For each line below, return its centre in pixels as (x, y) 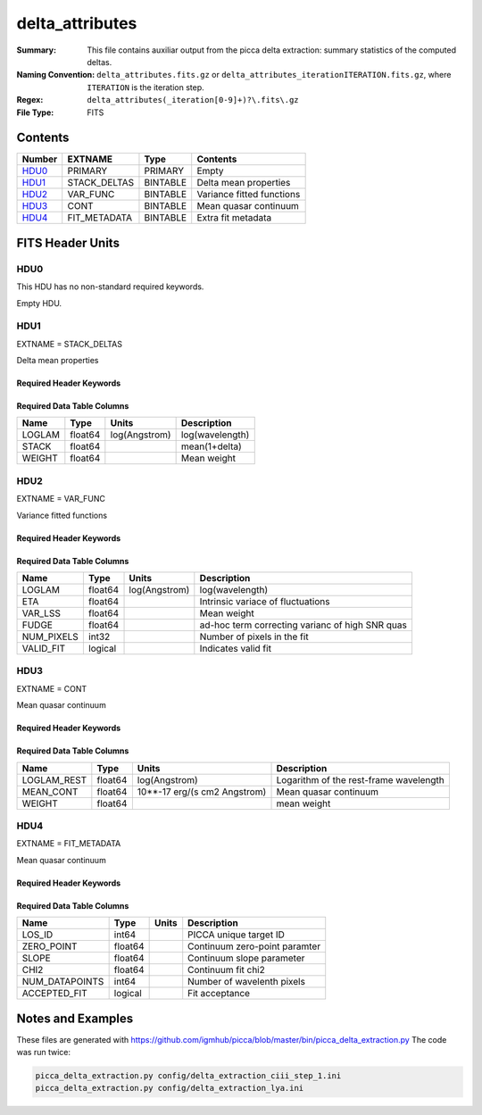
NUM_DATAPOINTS (63, 982)
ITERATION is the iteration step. (145, 87)
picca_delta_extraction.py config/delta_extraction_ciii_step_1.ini (188, 1075)
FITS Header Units (68, 242)
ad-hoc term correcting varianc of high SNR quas (303, 625)
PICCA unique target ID (236, 935)
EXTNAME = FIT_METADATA (69, 844)
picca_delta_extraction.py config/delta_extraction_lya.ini (170, 1088)
